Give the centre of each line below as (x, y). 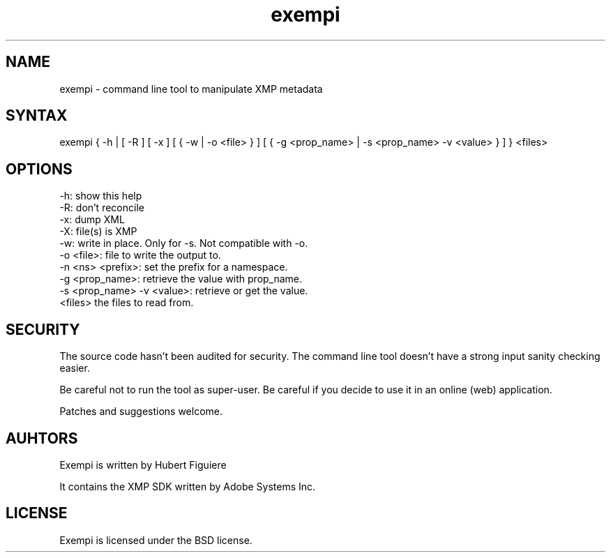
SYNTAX (37, 116)
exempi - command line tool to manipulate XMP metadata (191, 89)
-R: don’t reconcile (102, 208)
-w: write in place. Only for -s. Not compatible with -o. (184, 243)
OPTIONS (39, 169)
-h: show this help (101, 196)
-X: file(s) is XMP (98, 232)
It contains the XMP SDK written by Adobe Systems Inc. (188, 486)
